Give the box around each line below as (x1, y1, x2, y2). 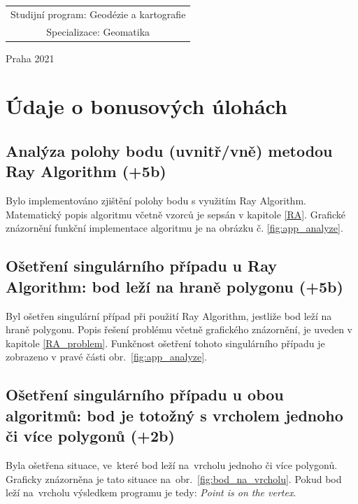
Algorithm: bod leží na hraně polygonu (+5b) (6, 275, 343, 297)
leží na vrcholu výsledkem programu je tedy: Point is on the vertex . (6, 485, 296, 500)
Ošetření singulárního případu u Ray (6, 255, 278, 276)
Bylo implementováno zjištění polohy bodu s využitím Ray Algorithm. (6, 193, 306, 208)
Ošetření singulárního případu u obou (6, 384, 284, 405)
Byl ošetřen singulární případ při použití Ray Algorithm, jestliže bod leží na (6, 308, 332, 323)
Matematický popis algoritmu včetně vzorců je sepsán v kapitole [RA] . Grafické (6, 206, 345, 221)
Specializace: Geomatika (46, 24, 150, 38)
